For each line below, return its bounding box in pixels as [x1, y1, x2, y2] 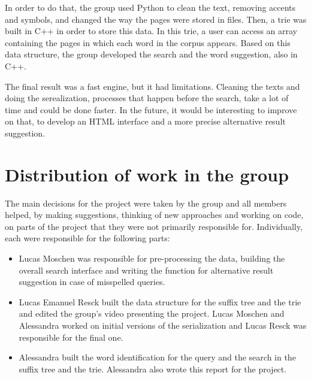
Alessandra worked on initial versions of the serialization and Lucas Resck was [19, 319, 307, 331]
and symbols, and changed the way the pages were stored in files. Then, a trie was [5, 13, 307, 25]
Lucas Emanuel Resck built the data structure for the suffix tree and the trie [19, 295, 301, 308]
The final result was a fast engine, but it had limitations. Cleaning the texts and [5, 80, 300, 92]
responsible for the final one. [19, 331, 123, 343]
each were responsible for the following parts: [5, 232, 170, 244]
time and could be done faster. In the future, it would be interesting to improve [5, 103, 297, 116]
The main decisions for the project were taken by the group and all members [5, 196, 287, 209]
